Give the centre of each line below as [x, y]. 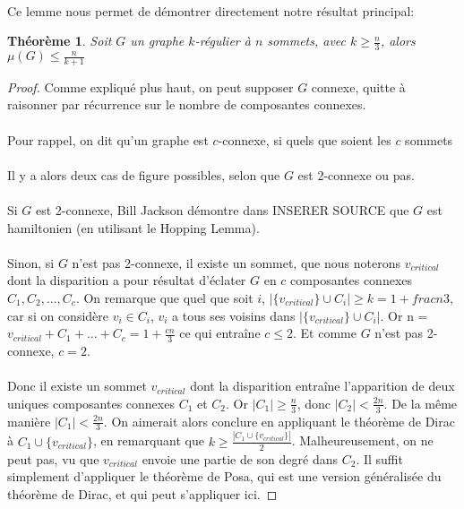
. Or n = [404, 315]
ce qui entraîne [220, 333]
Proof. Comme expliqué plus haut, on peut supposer [150, 86]
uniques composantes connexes [91, 403]
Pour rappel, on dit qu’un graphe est [108, 139]
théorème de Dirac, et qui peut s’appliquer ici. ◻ [142, 493]
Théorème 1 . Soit [60, 41]
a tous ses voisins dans [234, 315]
